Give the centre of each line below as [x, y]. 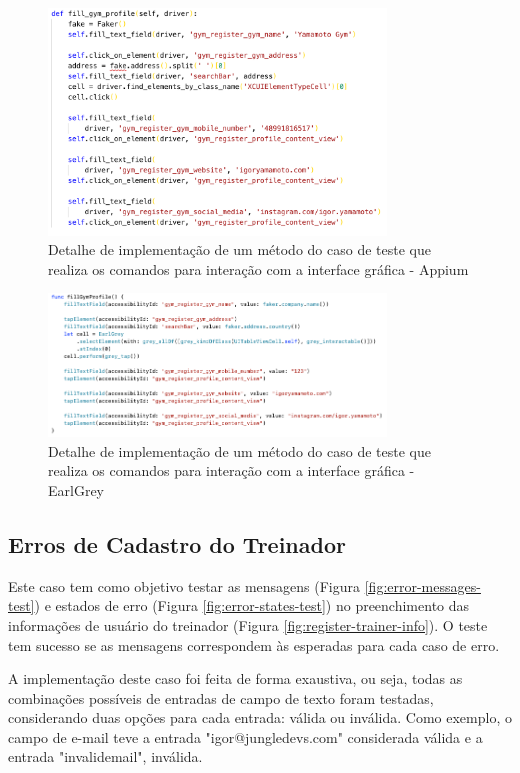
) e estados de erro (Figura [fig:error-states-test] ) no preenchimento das [252, 605]
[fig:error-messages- [422, 585]
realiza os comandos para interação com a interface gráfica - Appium [258, 268]
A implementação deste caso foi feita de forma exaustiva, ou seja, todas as [235, 678]
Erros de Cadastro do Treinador [177, 543]
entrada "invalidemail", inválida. [105, 756]
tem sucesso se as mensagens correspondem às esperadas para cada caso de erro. [254, 644]
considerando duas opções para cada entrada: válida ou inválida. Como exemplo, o [260, 717]
